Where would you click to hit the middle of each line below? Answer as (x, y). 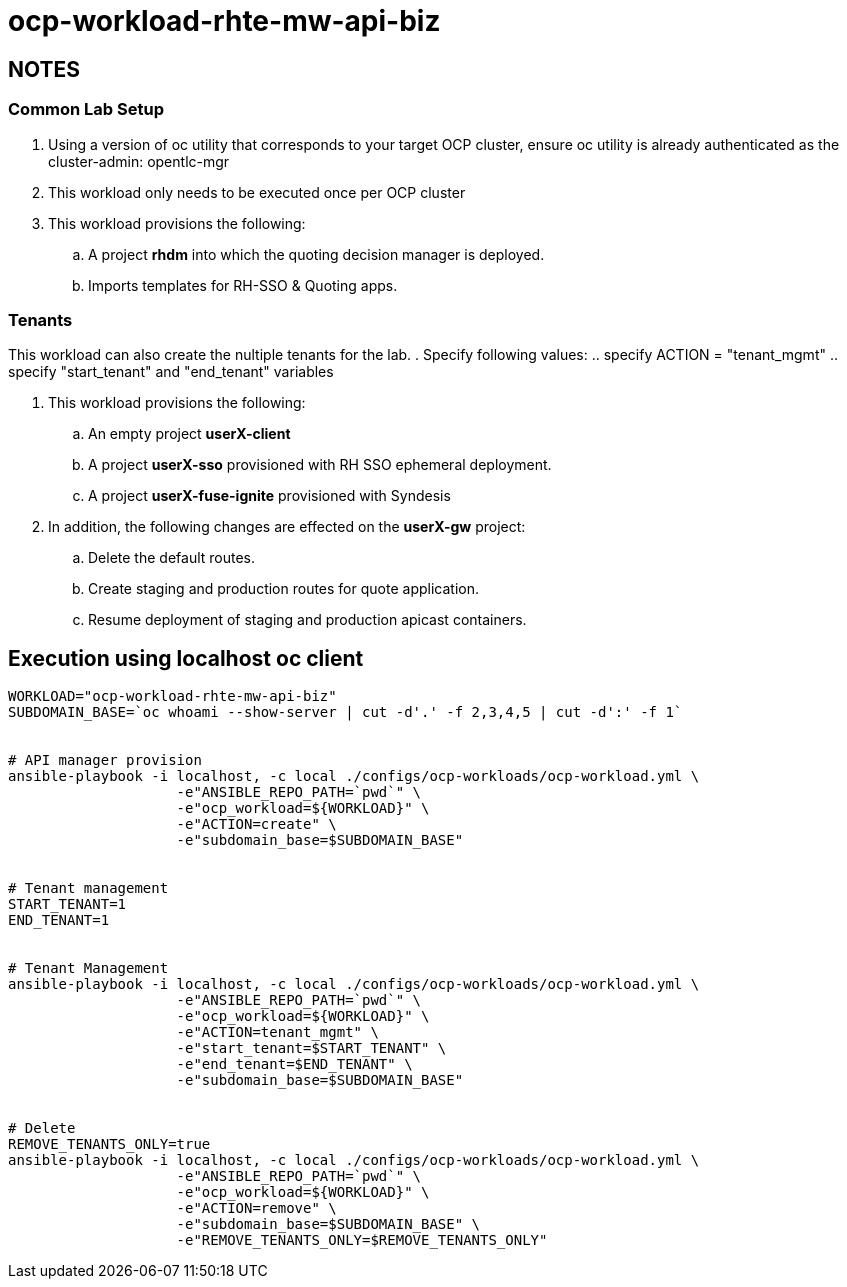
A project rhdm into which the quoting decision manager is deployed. (316, 254)
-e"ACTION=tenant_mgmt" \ (277, 1032)
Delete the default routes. (172, 558)
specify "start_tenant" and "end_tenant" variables (171, 372)
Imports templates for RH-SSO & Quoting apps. (243, 285)
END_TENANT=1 (59, 920)
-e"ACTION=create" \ (256, 824)
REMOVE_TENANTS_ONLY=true (109, 1144)
